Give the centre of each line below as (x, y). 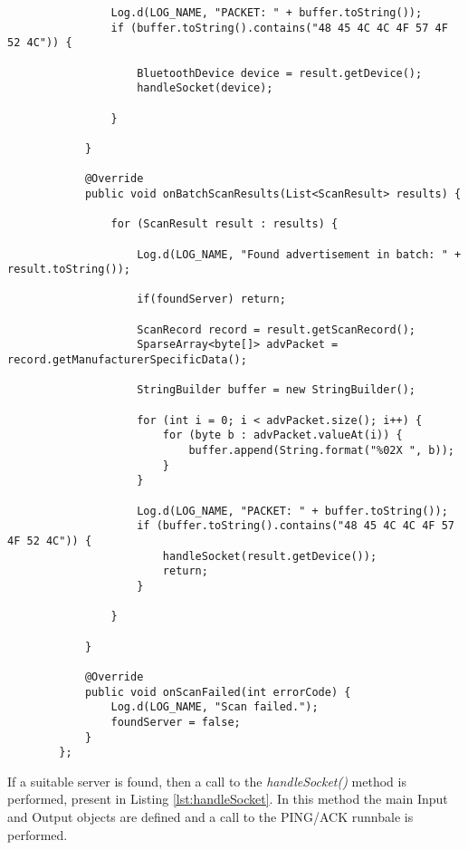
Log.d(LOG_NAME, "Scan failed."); (215, 707)
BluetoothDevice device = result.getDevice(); (280, 73)
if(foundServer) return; (211, 299)
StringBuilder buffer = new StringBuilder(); (277, 390)
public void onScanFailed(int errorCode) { (218, 692)
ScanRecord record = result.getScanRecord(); (277, 329)
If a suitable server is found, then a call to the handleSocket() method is (207, 781)
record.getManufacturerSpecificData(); (127, 360)
